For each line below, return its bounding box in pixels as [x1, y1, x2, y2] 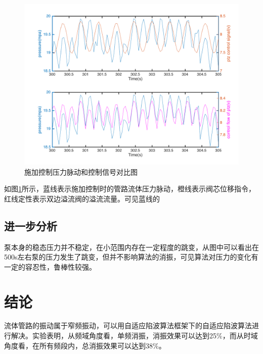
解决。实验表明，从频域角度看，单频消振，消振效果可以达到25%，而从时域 [11, 330, 258, 341]
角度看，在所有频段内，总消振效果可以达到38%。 [4, 340, 166, 350]
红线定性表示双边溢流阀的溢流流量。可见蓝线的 [4, 193, 160, 204]
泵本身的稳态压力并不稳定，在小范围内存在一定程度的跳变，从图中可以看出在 [4, 241, 259, 252]
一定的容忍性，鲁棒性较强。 [4, 261, 96, 272]
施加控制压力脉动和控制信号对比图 [24, 166, 138, 177]
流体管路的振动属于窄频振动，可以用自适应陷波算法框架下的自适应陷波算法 [4, 320, 252, 331]
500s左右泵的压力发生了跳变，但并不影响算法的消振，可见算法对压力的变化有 [4, 251, 258, 262]
